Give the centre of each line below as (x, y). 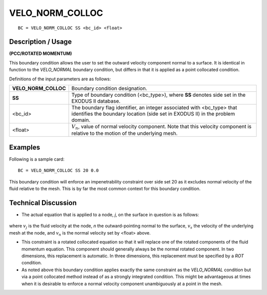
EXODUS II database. (96, 101)
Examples (25, 147)
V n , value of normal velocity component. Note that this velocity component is (161, 127)
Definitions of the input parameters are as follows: (60, 79)
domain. (81, 120)
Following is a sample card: (37, 159)
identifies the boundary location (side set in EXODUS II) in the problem (153, 114)
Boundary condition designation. (109, 88)
